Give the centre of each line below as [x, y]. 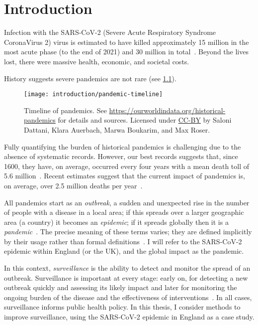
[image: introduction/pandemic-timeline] [93, 94]
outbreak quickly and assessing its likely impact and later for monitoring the [121, 287]
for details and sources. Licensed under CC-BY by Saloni [145, 120]
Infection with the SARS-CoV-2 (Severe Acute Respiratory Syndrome [110, 32]
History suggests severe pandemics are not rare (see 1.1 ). [90, 78]
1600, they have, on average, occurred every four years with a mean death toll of [127, 166]
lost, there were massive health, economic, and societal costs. [97, 61]
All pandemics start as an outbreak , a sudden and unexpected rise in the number [127, 202]
